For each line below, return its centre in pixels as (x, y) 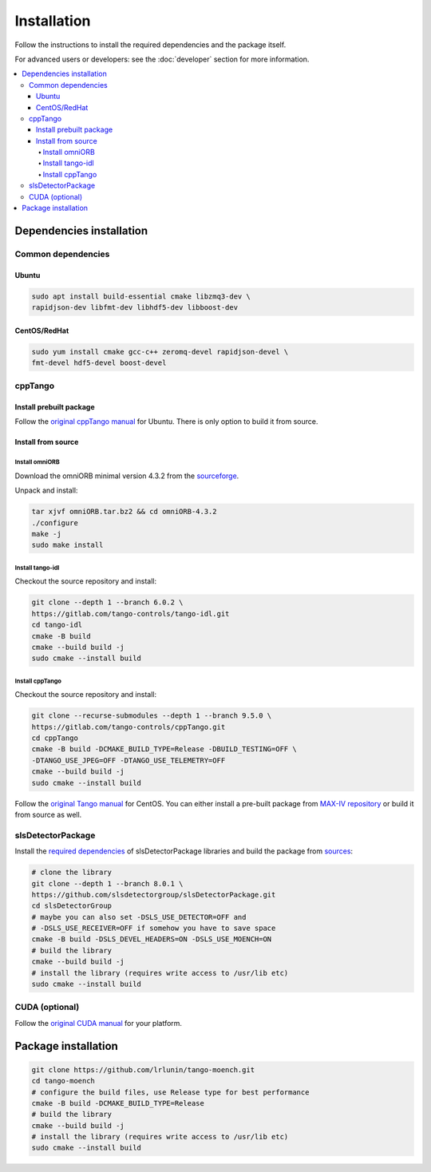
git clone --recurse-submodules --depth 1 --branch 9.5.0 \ (152, 716)
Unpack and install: (46, 490)
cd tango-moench (63, 1081)
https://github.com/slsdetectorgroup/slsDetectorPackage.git (154, 895)
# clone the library (71, 873)
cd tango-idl (57, 625)
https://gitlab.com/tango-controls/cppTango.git (129, 727)
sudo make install (67, 545)
